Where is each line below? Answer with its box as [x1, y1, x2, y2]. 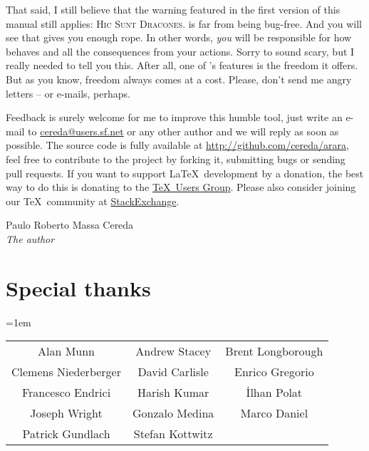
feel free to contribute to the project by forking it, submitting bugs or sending [6, 151, 345, 166]
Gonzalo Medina [132, 405, 214, 422]
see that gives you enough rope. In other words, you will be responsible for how [6, 30, 352, 45]
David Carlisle [137, 363, 209, 380]
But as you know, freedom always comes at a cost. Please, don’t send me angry [6, 71, 352, 86]
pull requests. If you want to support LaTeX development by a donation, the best [6, 165, 364, 180]
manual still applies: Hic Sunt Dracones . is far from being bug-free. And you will [6, 16, 362, 31]
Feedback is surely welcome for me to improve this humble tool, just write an [6, 110, 343, 125]
